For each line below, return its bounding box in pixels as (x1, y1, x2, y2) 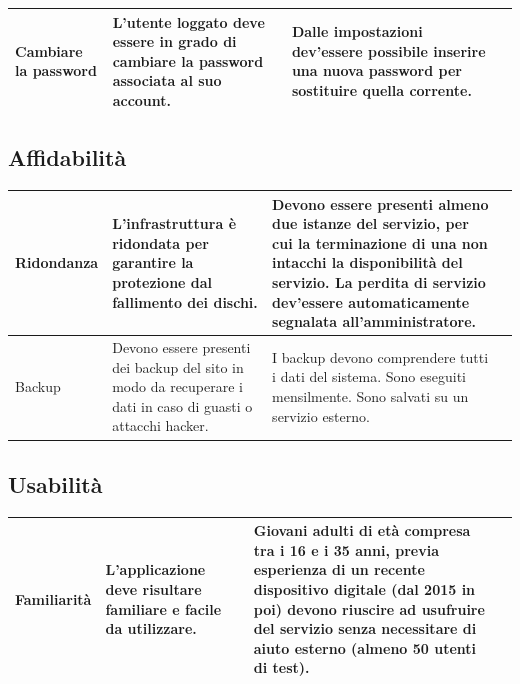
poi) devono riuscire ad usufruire (253, 598, 485, 619)
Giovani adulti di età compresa (253, 520, 471, 541)
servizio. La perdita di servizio (272, 272, 486, 293)
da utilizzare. (105, 618, 197, 639)
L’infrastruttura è (112, 213, 237, 234)
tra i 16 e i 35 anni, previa (253, 539, 439, 560)
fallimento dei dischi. (112, 291, 258, 312)
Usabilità (8, 468, 103, 499)
